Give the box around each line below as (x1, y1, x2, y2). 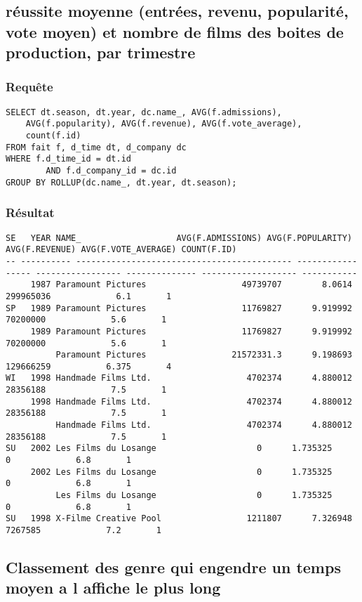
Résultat (6, 204, 55, 221)
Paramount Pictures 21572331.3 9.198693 (55, 350, 352, 360)
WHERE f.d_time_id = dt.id (6, 154, 131, 164)
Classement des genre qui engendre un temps (6, 556, 341, 578)
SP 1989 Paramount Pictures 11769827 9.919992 (6, 303, 352, 313)
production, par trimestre (6, 41, 196, 63)
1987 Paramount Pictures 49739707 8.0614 (30, 280, 352, 290)
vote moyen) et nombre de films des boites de (6, 20, 344, 42)
